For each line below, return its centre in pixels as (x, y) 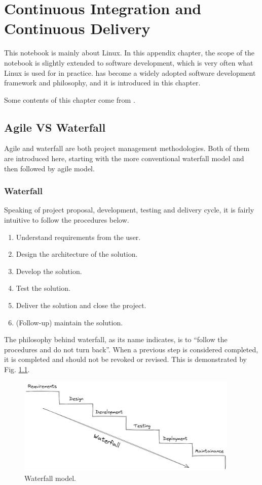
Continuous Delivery (77, 28)
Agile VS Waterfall (55, 127)
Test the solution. (43, 288)
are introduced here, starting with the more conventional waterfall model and (124, 158)
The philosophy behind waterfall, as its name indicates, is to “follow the (116, 339)
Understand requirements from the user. (78, 237)
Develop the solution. (49, 271)
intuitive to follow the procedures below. (67, 220)
